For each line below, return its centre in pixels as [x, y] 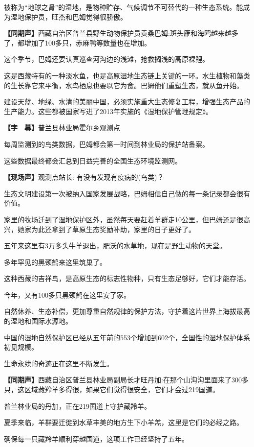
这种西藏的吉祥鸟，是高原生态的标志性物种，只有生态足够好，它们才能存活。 [127, 278]
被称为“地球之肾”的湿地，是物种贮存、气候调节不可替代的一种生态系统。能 [124, 7]
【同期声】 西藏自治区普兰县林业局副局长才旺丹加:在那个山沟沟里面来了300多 [126, 380]
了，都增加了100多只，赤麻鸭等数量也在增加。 [77, 42]
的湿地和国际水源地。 [38, 321]
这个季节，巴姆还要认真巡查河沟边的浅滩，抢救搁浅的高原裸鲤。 [106, 59]
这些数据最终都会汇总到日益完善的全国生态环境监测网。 [93, 160]
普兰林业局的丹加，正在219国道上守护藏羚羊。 [77, 406]
